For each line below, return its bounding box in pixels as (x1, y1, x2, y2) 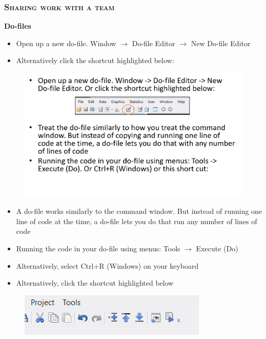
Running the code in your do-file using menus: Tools (16, 243, 180, 253)
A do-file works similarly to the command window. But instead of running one (16, 206, 262, 216)
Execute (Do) (196, 243, 238, 253)
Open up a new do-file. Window (16, 37, 116, 48)
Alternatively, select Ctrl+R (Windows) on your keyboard (16, 260, 199, 271)
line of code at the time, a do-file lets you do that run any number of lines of (16, 215, 257, 226)
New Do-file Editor (191, 37, 251, 48)
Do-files (4, 21, 31, 31)
